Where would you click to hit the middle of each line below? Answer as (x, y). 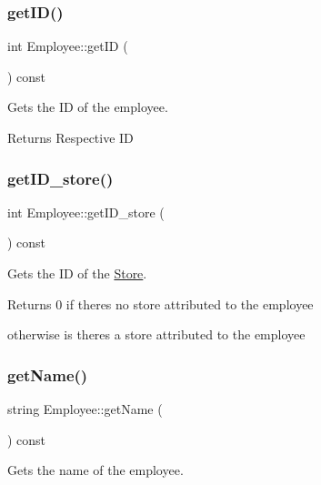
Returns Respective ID (70, 137)
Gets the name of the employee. (95, 470)
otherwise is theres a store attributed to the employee (156, 334)
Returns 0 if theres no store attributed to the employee (160, 303)
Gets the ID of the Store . (77, 273)
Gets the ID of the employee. (88, 107)
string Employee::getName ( (85, 409)
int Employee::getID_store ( (86, 212)
